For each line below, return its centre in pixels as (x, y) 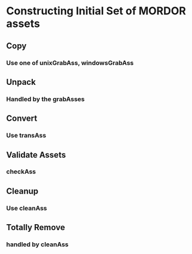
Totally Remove (36, 227)
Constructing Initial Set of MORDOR (96, 11)
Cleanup (22, 191)
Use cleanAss (27, 208)
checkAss (21, 172)
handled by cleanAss (37, 244)
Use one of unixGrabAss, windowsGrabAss (70, 63)
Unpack (21, 82)
